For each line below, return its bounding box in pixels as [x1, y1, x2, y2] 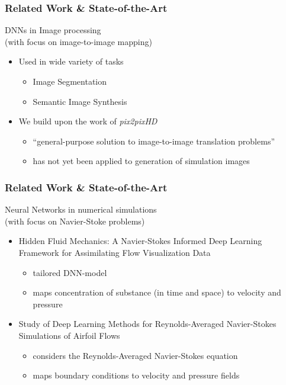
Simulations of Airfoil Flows [18, 329, 120, 341]
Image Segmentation [33, 75, 107, 87]
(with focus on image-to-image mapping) [5, 35, 152, 47]
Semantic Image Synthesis [33, 95, 127, 107]
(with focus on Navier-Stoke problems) [5, 214, 145, 227]
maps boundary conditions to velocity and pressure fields [33, 369, 240, 381]
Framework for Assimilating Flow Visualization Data [18, 246, 211, 258]
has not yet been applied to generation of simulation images [33, 155, 250, 167]
